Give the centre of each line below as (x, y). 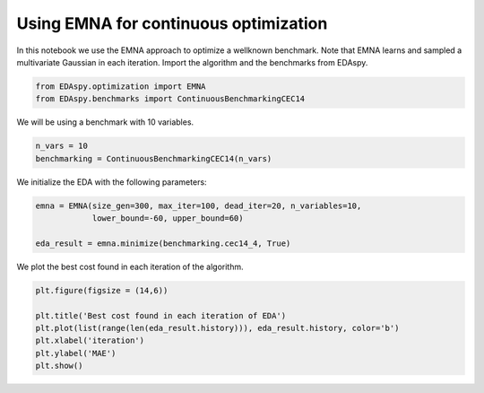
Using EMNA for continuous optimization (172, 23)
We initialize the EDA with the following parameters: (112, 182)
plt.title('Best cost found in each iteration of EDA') (161, 315)
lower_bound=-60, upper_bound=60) (168, 218)
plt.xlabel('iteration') (90, 341)
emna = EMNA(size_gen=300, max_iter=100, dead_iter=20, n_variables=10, (199, 205)
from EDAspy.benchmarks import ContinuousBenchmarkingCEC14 (170, 99)
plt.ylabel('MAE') (76, 353)
